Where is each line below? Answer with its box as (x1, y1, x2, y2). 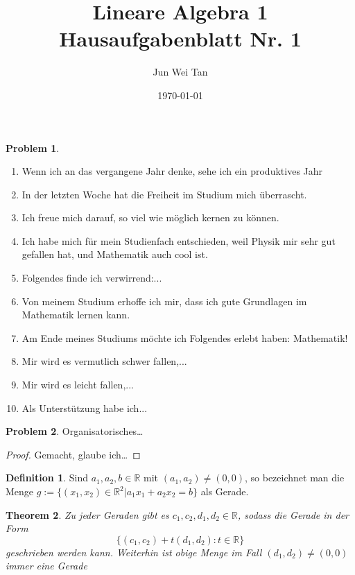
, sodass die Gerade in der (237, 507, 349, 522)
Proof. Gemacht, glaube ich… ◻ (6, 447, 141, 461)
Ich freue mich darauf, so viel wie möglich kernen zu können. (21, 210, 279, 225)
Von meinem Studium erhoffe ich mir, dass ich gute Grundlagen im (21, 293, 307, 308)
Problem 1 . (6, 140, 60, 155)
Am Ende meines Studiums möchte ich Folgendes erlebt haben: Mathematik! (21, 330, 348, 345)
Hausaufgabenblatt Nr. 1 (59, 24, 302, 53)
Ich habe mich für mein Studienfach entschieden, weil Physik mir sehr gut (21, 233, 336, 248)
